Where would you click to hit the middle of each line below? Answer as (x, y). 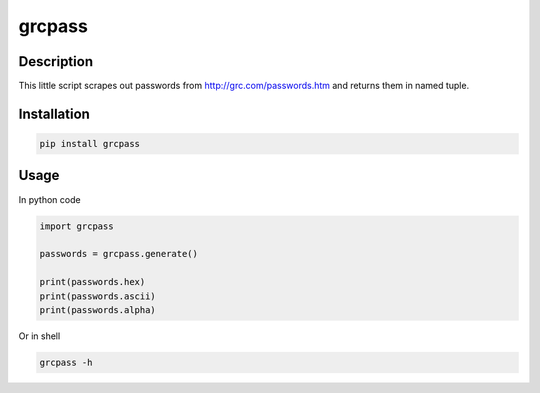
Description (56, 61)
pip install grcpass (89, 144)
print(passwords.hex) (92, 282)
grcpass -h (66, 362)
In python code (49, 199)
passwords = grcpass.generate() (119, 254)
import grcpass (76, 226)
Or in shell (39, 336)
